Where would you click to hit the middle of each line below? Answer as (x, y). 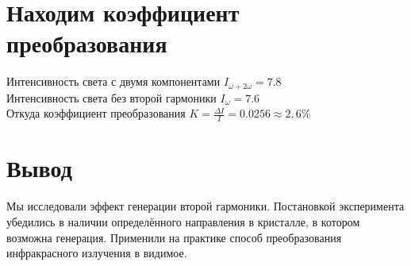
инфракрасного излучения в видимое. (97, 253)
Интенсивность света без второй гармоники (111, 97)
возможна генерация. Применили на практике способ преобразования (174, 237)
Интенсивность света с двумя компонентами (113, 81)
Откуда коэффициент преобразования (96, 113)
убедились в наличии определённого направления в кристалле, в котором (183, 221)
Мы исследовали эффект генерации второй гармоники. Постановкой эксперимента (205, 206)
